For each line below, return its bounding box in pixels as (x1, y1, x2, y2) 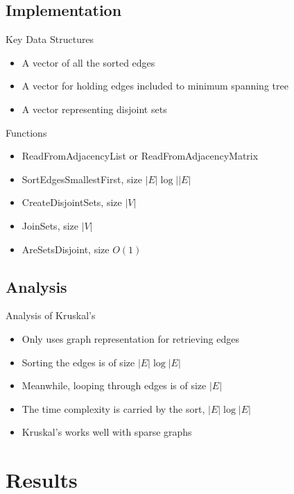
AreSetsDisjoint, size (21, 241, 110, 256)
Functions (6, 125, 47, 139)
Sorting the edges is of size (21, 355, 135, 369)
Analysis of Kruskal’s (6, 308, 96, 323)
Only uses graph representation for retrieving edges (21, 331, 240, 346)
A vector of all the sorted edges (21, 55, 155, 69)
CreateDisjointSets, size (21, 195, 122, 210)
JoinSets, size (21, 218, 79, 232)
